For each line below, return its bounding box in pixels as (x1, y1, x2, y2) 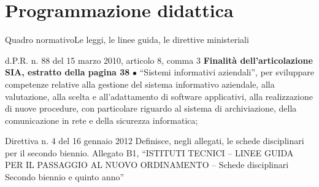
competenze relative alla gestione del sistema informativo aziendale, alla (5, 77, 275, 90)
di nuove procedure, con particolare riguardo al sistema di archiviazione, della (5, 102, 297, 115)
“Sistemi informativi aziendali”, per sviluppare (139, 66, 314, 78)
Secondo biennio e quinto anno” (5, 170, 125, 183)
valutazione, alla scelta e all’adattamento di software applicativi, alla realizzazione (5, 90, 313, 102)
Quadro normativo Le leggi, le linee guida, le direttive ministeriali (5, 33, 249, 46)
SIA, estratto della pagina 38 (5, 66, 130, 78)
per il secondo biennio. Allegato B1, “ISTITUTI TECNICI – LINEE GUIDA (5, 146, 294, 159)
